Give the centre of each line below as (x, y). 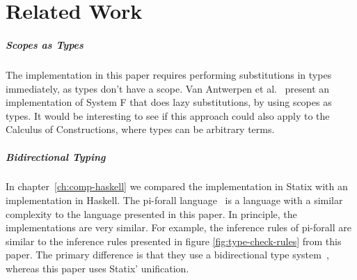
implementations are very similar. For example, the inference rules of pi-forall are (178, 227)
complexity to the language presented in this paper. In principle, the (151, 213)
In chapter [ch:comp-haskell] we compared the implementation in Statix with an (177, 186)
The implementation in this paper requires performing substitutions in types (169, 74)
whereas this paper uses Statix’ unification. (97, 269)
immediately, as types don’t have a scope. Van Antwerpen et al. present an (168, 88)
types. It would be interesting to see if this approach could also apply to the (168, 115)
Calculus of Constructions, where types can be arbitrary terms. (140, 129)
